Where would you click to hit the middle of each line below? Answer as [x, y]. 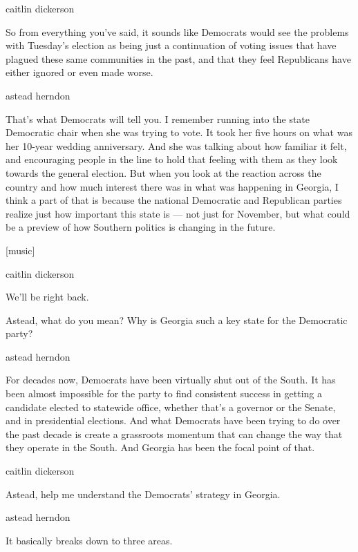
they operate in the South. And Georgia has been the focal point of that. [160, 447]
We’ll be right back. [47, 297]
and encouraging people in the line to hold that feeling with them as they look [172, 159]
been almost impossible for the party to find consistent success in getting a [164, 393]
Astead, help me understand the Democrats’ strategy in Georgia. [143, 494]
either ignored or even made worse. [79, 72]
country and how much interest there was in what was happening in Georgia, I [172, 186]
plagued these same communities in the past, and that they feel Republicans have [178, 58]
